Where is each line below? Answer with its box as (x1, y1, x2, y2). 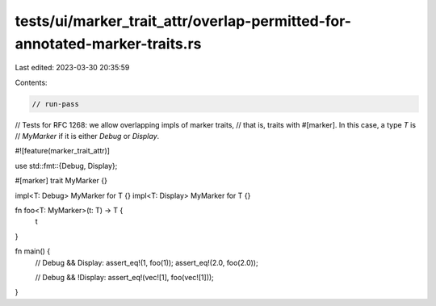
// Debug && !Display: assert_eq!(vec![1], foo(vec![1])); (35, 273, 214, 282)
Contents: (15, 78, 48, 87)
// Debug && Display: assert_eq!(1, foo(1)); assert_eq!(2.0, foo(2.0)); (35, 258, 258, 267)
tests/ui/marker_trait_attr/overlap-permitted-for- (15, 12, 351, 30)
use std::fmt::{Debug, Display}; (15, 161, 118, 170)
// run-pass (31, 99, 80, 108)
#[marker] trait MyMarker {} (15, 176, 108, 186)
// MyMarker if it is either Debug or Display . (15, 132, 160, 141)
